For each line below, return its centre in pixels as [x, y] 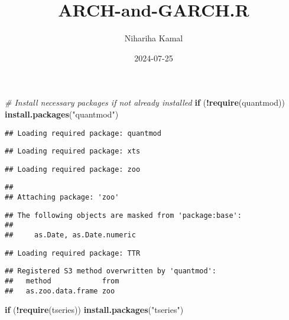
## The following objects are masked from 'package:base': [123, 215]
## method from [62, 281]
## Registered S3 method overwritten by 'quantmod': [111, 271]
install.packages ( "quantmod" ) [62, 114]
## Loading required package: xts [73, 151]
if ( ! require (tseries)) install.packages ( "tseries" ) [94, 310]
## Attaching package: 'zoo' [62, 197]
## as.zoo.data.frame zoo [60, 291]
